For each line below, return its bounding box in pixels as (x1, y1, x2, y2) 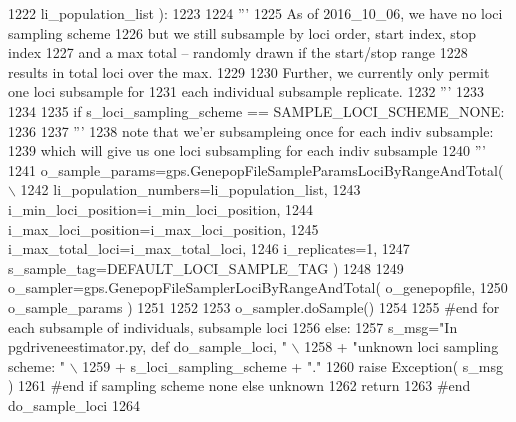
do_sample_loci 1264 (8, 394, 140, 415)
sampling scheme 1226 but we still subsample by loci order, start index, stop (8, 22, 477, 43)
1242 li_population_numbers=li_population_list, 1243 (20, 179, 361, 200)
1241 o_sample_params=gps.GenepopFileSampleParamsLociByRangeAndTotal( (8, 159, 504, 180)
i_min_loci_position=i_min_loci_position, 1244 (8, 198, 314, 219)
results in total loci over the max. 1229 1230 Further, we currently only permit (8, 61, 490, 82)
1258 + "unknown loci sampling (304, 336, 499, 357)
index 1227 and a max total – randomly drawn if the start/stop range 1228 (8, 42, 468, 63)
